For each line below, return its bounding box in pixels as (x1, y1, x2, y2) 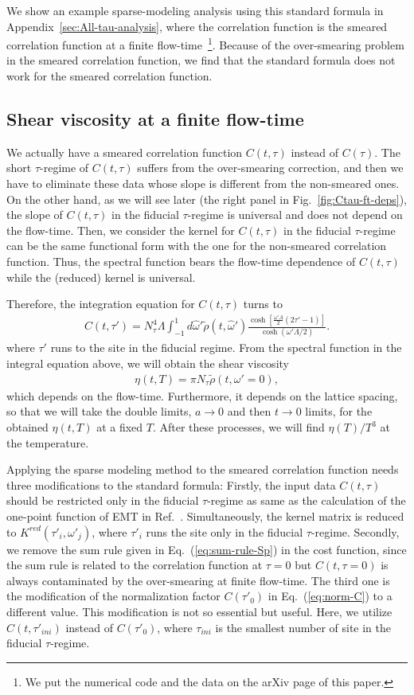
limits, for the (305, 403, 373, 420)
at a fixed (96, 419, 143, 435)
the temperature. (6, 434, 89, 451)
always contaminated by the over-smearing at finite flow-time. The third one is (6, 572, 390, 588)
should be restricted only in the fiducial (6, 492, 199, 509)
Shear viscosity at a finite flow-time (6, 107, 304, 131)
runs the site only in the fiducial (146, 523, 303, 540)
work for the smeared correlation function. (6, 68, 213, 84)
